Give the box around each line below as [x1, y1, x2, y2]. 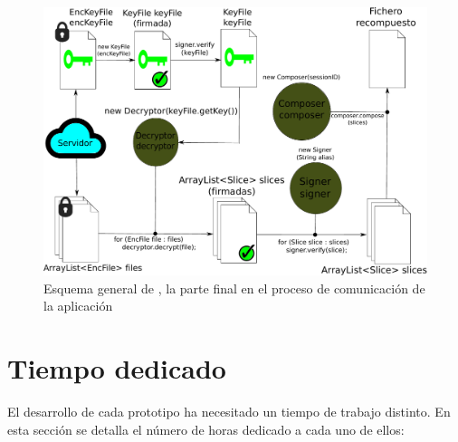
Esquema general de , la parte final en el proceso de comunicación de [43, 278, 425, 297]
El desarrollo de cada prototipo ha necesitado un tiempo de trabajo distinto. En [7, 401, 451, 420]
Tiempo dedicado [7, 350, 226, 387]
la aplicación [43, 296, 113, 315]
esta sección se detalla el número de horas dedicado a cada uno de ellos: [7, 419, 405, 438]
